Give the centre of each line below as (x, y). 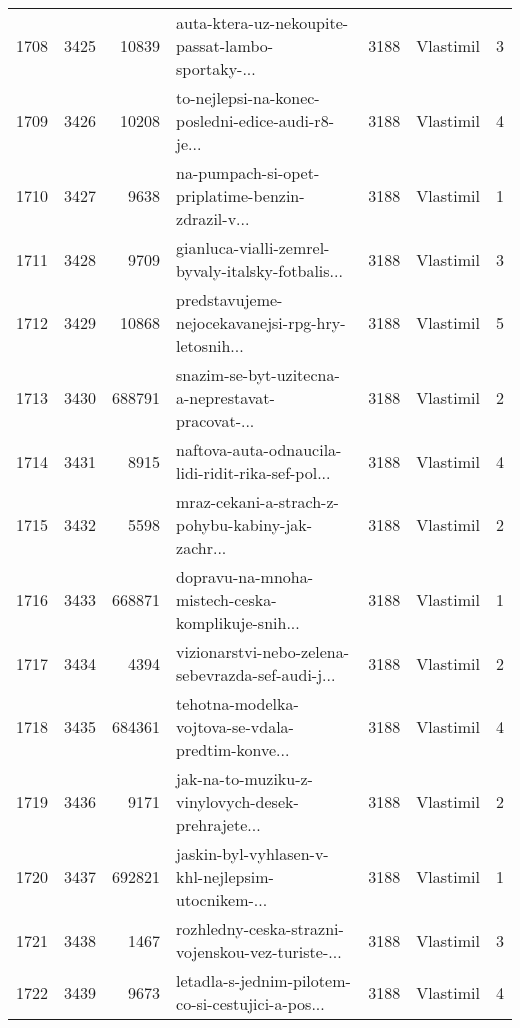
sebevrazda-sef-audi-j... (256, 674)
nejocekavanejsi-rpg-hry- (261, 322)
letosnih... (210, 345)
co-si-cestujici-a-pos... (250, 1003)
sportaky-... (216, 68)
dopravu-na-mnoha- (245, 576)
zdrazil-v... (213, 218)
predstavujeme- (229, 299)
